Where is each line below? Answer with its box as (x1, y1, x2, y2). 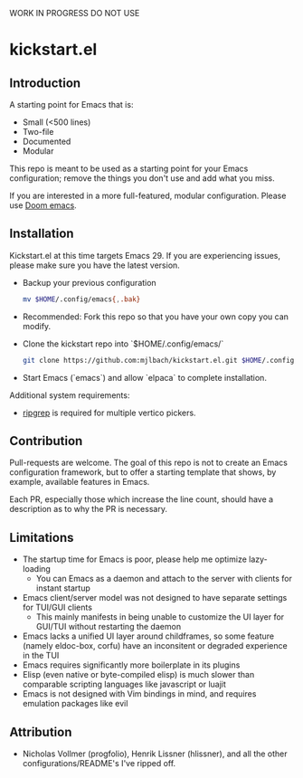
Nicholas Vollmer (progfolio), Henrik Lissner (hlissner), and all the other (22, 748, 288, 759)
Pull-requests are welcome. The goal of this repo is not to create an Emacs (9, 457, 288, 469)
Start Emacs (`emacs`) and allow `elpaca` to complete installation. (22, 372, 267, 383)
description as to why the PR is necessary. (9, 504, 167, 515)
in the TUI (22, 650, 60, 661)
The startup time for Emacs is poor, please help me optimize (22, 554, 247, 565)
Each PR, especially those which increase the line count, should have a (9, 494, 274, 505)
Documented (22, 136, 71, 147)
